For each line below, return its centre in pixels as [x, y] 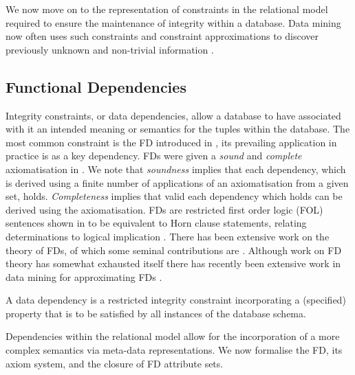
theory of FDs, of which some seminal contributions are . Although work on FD [174, 250]
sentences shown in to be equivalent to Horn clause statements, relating [156, 223]
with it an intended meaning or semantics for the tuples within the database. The [178, 129]
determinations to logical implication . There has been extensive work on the [168, 236]
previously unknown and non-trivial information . [110, 49]
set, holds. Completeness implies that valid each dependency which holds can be [174, 196]
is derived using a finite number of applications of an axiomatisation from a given [177, 182]
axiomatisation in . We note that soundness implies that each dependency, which [176, 169]
